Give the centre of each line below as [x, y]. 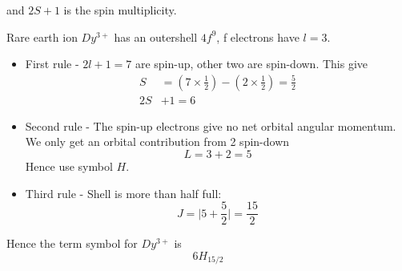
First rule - [52, 64]
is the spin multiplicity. [120, 10]
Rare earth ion [42, 36]
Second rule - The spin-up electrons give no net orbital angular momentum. [211, 125]
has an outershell [156, 36]
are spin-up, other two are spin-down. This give [251, 64]
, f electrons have [258, 36]
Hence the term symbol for [72, 243]
